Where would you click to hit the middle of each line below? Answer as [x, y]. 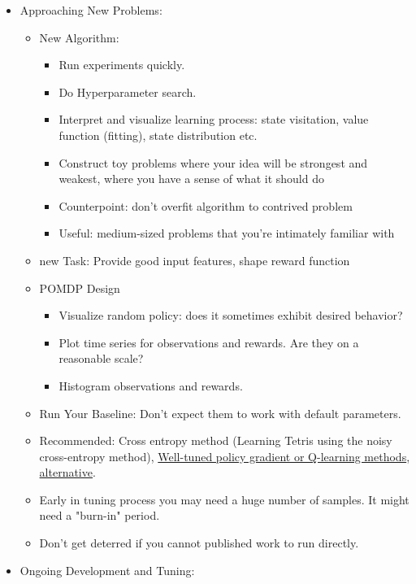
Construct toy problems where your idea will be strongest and [213, 162]
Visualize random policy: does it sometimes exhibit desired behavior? [231, 315]
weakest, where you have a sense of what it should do [191, 179]
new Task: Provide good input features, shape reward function [195, 260]
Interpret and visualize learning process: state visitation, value [214, 119]
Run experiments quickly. [122, 65]
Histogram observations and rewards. [151, 385]
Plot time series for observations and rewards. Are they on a [209, 342]
